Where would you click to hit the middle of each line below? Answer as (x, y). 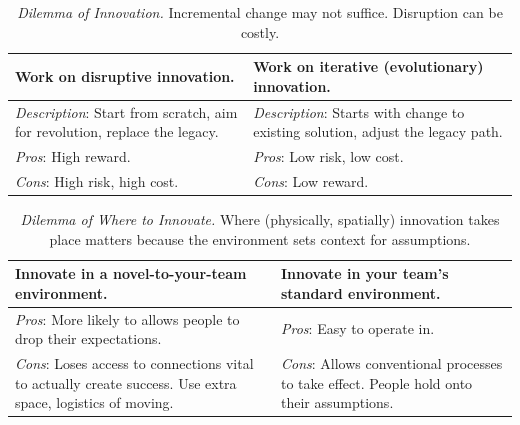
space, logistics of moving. (94, 402)
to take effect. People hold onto (377, 382)
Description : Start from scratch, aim (126, 111)
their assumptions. (337, 402)
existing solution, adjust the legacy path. (378, 131)
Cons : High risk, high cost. (97, 180)
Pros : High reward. (73, 156)
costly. (260, 31)
